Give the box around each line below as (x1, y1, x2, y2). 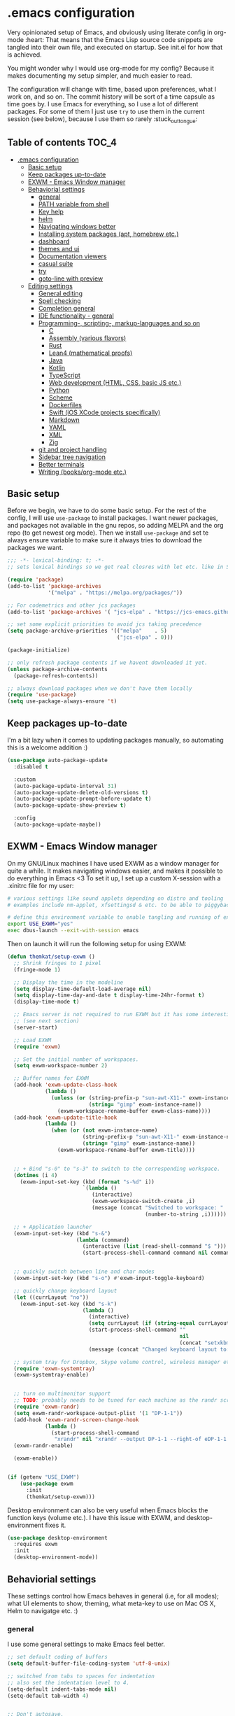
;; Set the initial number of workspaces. (13, 1055, 139, 1063)
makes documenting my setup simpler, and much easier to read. (7, 71, 192, 80)
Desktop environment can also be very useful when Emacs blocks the (7, 1506, 208, 1514)
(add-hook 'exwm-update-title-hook (13, 1114, 117, 1121)
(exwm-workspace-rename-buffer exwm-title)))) (57, 1146, 196, 1153)
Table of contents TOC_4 (7, 136, 117, 148)
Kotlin (48, 363, 66, 372)
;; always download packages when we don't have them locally (7, 684, 192, 692)
